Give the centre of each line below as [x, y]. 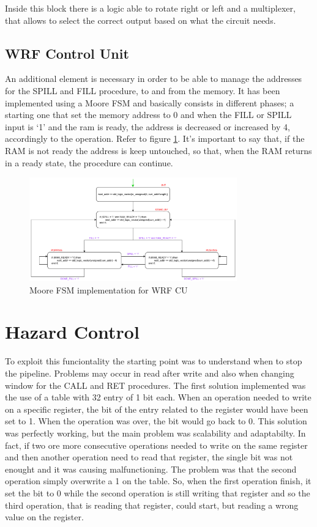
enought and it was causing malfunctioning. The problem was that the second [151, 469]
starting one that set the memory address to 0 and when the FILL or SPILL [148, 115]
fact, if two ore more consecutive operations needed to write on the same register [156, 445]
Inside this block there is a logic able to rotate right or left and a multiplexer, [150, 8]
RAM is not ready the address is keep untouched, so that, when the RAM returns [158, 150]
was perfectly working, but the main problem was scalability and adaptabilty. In [155, 433]
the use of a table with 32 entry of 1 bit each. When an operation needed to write [158, 397]
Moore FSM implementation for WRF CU [109, 289]
